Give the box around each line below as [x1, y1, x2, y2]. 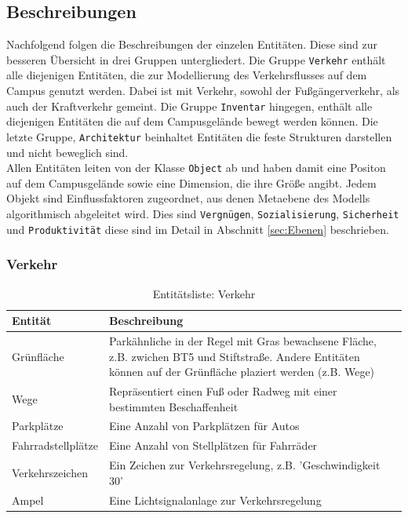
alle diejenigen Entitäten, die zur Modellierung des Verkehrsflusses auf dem [6, 67, 367, 83]
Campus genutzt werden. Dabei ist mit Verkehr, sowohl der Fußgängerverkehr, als [6, 82, 400, 99]
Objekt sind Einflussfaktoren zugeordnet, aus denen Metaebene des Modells [6, 190, 370, 206]
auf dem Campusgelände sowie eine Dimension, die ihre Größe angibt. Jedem [6, 174, 377, 191]
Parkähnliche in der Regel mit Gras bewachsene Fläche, [109, 332, 377, 348]
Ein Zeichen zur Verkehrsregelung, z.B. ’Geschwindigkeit [109, 457, 381, 473]
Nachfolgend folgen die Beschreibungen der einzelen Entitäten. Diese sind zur [6, 36, 378, 53]
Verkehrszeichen [12, 464, 88, 480]
